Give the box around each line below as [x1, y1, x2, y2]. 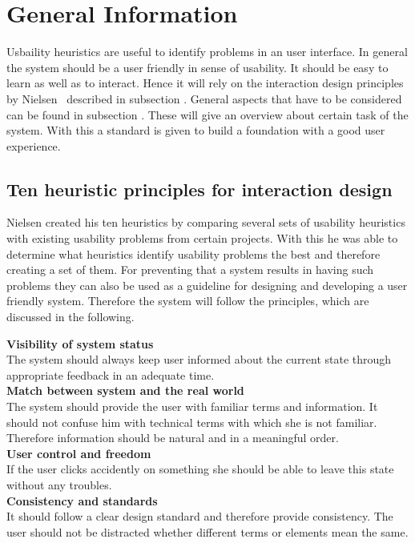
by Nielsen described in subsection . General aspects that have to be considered [6, 90, 402, 107]
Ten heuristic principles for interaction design [6, 176, 393, 201]
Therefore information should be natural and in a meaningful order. [6, 429, 339, 446]
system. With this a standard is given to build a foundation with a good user [6, 122, 385, 139]
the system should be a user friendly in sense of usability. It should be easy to [6, 58, 389, 75]
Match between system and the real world [6, 382, 244, 399]
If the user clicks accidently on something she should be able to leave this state [6, 461, 394, 477]
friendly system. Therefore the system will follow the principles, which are [6, 292, 369, 309]
